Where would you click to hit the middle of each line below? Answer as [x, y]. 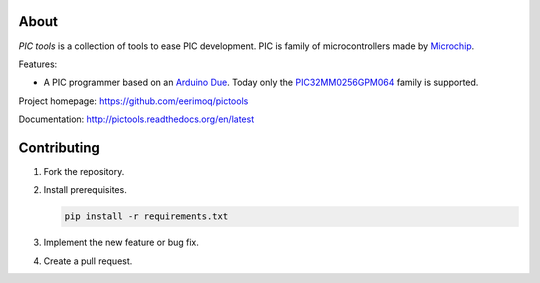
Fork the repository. [84, 171]
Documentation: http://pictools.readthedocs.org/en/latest [136, 119]
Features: [38, 64]
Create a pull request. [88, 261]
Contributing [59, 147]
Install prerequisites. [85, 190]
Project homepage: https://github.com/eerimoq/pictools [133, 101]
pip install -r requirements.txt [146, 216]
